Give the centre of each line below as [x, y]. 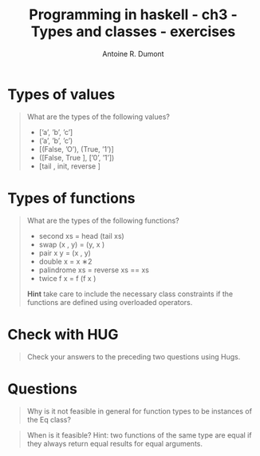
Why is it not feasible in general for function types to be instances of [140, 411]
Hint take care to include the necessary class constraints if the [130, 294]
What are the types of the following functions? [103, 220]
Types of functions [71, 198]
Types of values [61, 94]
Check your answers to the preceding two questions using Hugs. [134, 356]
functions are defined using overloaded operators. [110, 302]
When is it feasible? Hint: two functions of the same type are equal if [139, 435]
